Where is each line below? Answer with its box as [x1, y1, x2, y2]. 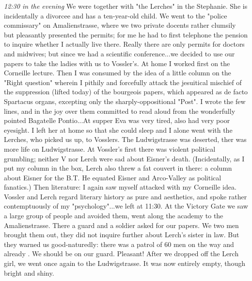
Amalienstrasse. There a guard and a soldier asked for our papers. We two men [4, 220, 239, 230]
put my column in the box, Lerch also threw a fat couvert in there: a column [4, 163, 232, 173]
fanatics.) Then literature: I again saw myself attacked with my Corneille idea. [4, 182, 236, 192]
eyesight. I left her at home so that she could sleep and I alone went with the [4, 124, 233, 135]
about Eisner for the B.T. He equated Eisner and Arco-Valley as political [4, 172, 221, 182]
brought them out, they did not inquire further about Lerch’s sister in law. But [4, 229, 239, 240]
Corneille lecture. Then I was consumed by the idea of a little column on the [4, 68, 231, 78]
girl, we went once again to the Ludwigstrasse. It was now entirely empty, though [4, 258, 245, 268]
